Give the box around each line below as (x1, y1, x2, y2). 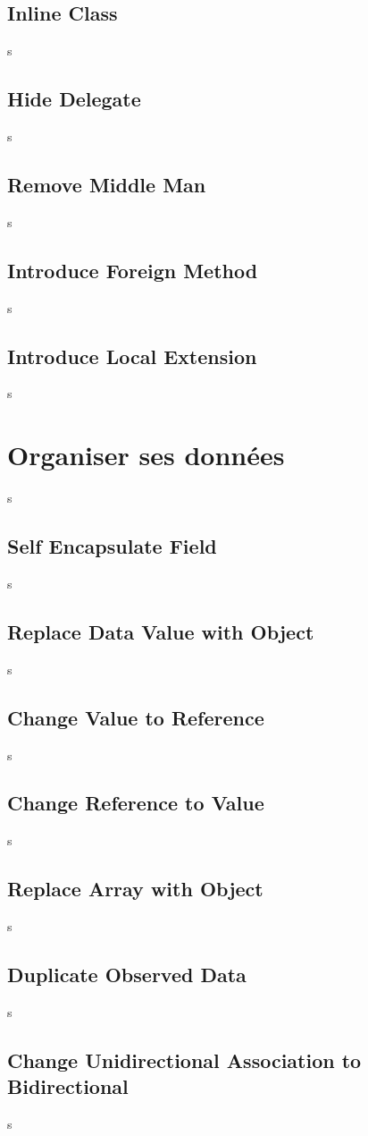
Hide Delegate (7, 85, 141, 113)
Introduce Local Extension (7, 342, 257, 369)
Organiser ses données (7, 437, 285, 473)
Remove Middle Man (7, 170, 206, 198)
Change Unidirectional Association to (7, 1046, 362, 1073)
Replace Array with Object (7, 875, 263, 903)
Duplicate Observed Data (7, 961, 247, 988)
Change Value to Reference (7, 703, 264, 731)
